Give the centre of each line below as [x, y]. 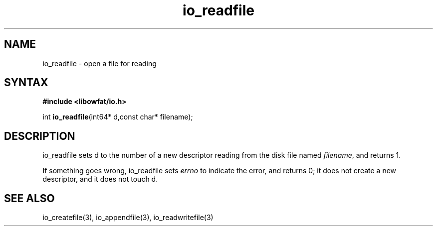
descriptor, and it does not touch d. [100, 179]
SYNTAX [26, 83]
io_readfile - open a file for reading [100, 63]
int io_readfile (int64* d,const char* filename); [118, 117]
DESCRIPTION [40, 136]
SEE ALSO [29, 198]
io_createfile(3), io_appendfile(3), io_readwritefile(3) [128, 218]
